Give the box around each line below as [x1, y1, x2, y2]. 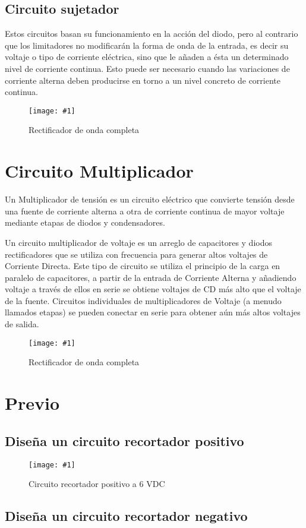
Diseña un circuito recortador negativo [5, 507, 248, 525]
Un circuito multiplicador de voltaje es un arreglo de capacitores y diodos [5, 236, 272, 248]
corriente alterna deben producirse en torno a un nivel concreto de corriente [5, 74, 280, 86]
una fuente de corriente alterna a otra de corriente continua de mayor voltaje [5, 204, 285, 217]
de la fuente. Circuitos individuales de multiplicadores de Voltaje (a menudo [5, 294, 282, 306]
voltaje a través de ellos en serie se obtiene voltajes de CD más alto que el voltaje [5, 283, 301, 295]
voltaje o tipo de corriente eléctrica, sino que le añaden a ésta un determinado [5, 50, 289, 63]
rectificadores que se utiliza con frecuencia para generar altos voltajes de [5, 248, 268, 260]
